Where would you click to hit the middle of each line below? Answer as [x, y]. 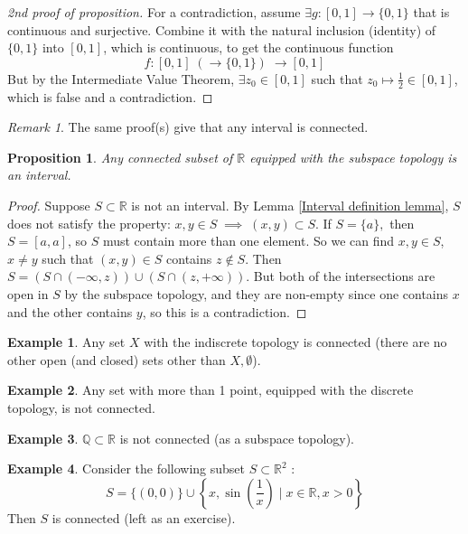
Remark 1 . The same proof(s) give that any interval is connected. [188, 127]
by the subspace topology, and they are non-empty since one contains [257, 293]
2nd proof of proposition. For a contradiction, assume [154, 12]
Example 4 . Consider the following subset [126, 468]
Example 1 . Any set [66, 342]
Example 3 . [43, 438]
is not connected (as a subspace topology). [237, 438]
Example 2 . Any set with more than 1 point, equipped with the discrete [211, 390]
